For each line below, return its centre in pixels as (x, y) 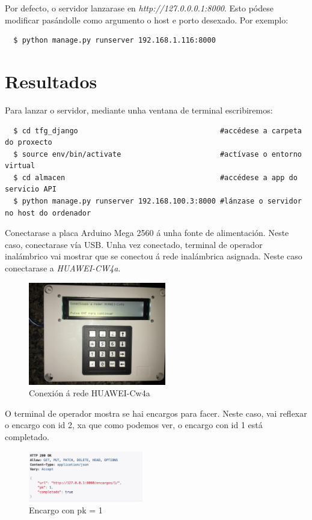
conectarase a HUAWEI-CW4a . (63, 268)
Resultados (51, 81)
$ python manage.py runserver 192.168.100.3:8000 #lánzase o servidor (158, 201)
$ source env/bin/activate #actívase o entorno (158, 154)
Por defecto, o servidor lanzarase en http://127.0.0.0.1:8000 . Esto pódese (139, 8)
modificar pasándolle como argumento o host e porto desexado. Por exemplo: (147, 20)
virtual (20, 166)
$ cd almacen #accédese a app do (155, 177)
